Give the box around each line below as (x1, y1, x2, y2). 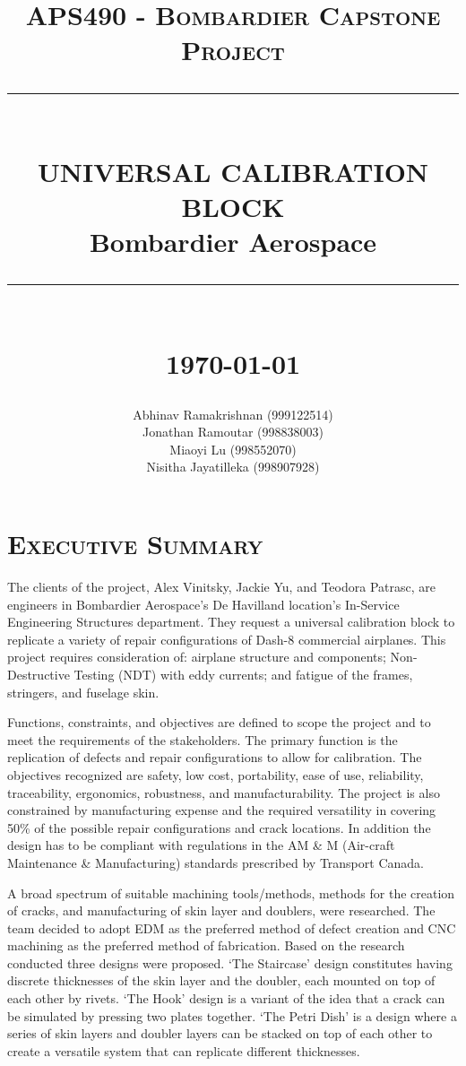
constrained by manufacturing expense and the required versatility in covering (7, 801, 436, 819)
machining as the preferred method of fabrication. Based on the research (7, 936, 405, 955)
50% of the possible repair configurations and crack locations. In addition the (7, 818, 431, 836)
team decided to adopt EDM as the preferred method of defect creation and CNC (7, 918, 456, 937)
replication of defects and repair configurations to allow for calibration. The (7, 748, 422, 767)
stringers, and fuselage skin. (7, 682, 160, 701)
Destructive (7, 664, 70, 683)
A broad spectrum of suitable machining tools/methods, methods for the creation (7, 883, 455, 902)
